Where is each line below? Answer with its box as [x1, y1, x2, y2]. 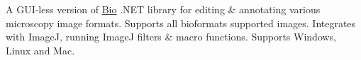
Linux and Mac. [6, 43, 75, 57]
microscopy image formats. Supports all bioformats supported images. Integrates [6, 15, 356, 30]
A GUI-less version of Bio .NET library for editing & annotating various [6, 2, 321, 16]
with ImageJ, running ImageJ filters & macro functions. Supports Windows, [6, 29, 337, 44]
